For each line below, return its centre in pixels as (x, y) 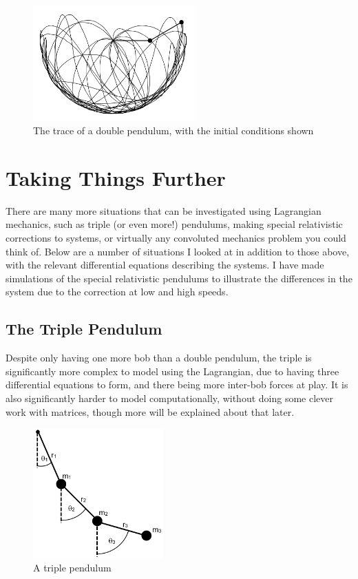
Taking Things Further (116, 177)
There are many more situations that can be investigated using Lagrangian (164, 210)
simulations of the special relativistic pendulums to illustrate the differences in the (179, 278)
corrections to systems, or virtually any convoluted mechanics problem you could (176, 238)
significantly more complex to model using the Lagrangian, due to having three (172, 371)
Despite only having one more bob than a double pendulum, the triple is (159, 358)
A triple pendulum (72, 568)
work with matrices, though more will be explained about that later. (150, 411)
